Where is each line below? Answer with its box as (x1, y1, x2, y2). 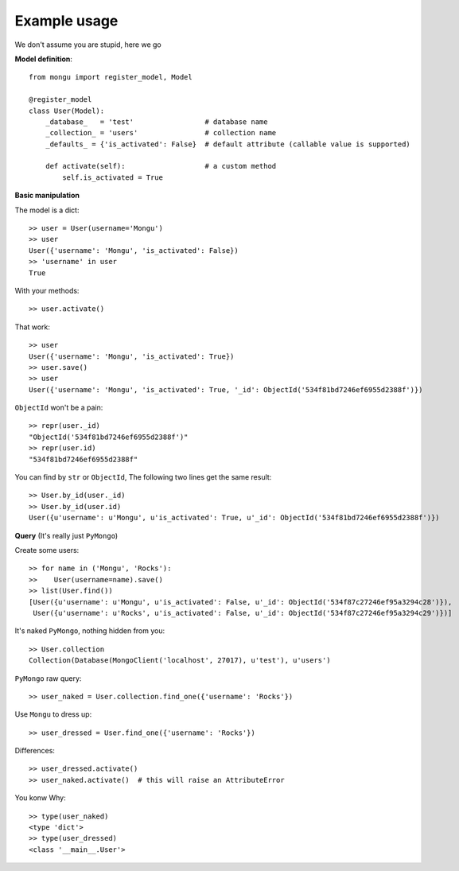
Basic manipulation (14, 191, 80, 200)
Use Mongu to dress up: (14, 710, 92, 719)
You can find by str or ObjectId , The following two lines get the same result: (14, 472, 272, 482)
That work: (14, 322, 51, 332)
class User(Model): (29, 106, 105, 115)
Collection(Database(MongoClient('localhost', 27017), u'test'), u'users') (29, 656, 331, 665)
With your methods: (14, 286, 80, 295)
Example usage (14, 12, 119, 29)
